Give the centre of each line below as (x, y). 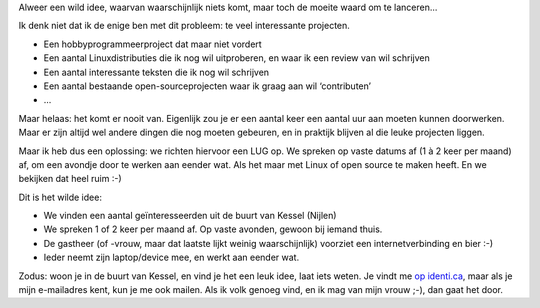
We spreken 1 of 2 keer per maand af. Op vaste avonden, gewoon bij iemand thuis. (213, 229)
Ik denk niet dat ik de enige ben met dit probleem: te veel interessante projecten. (184, 26)
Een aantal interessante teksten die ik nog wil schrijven (156, 72)
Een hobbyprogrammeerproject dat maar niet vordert (152, 44)
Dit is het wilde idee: (60, 197)
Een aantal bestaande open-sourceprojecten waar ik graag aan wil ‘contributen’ (207, 86)
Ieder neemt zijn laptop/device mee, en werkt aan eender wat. (171, 257)
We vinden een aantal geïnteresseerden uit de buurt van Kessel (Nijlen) (190, 216)
